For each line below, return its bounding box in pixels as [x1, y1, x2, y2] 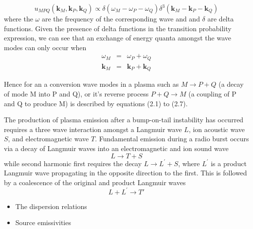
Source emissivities [15, 217, 71, 228]
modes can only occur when [4, 42, 87, 52]
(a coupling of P [188, 88, 236, 98]
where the [4, 14, 33, 23]
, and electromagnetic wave [8, 134, 89, 144]
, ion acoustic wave [188, 124, 245, 134]
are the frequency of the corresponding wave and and [41, 14, 200, 23]
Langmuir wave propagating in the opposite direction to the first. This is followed [4, 168, 247, 178]
